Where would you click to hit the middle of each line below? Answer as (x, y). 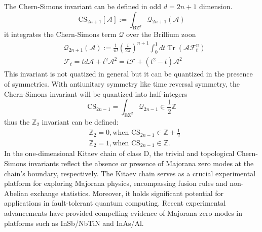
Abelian (16, 193)
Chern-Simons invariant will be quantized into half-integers (96, 93)
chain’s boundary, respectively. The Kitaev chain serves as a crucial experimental (130, 173)
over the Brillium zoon (161, 34)
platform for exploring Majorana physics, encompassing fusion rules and (116, 183)
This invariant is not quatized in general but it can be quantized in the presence (128, 74)
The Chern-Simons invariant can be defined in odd (83, 6)
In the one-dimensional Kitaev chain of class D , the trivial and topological (119, 153)
